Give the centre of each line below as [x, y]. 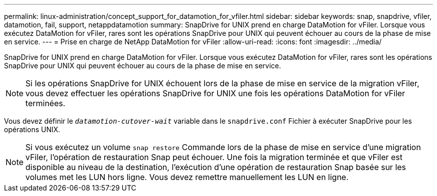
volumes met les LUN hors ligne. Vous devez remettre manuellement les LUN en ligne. [187, 177]
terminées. [45, 103]
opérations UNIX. [32, 129]
